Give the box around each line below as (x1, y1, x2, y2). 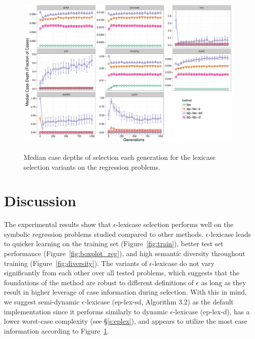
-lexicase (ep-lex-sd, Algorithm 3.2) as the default (84, 297, 234, 307)
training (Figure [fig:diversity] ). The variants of (4, 258, 147, 268)
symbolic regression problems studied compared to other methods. (4, 228, 204, 239)
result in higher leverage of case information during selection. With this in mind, (4, 287, 247, 297)
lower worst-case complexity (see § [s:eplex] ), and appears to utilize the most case (4, 316, 248, 326)
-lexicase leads (208, 228, 251, 239)
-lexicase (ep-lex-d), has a (173, 306, 250, 316)
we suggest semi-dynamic (4, 297, 80, 307)
